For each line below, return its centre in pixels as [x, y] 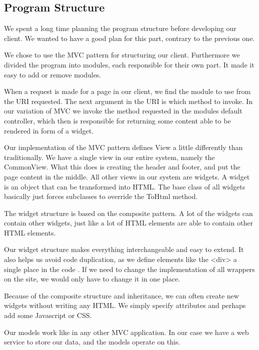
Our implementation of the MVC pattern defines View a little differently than [123, 147]
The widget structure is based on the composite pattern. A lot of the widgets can [128, 213]
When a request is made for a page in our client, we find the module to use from [127, 91]
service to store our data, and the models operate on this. [92, 342]
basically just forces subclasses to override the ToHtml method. [101, 196]
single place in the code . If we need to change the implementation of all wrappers [129, 269]
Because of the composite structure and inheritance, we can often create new [121, 295]
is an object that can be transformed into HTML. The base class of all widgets [125, 186]
